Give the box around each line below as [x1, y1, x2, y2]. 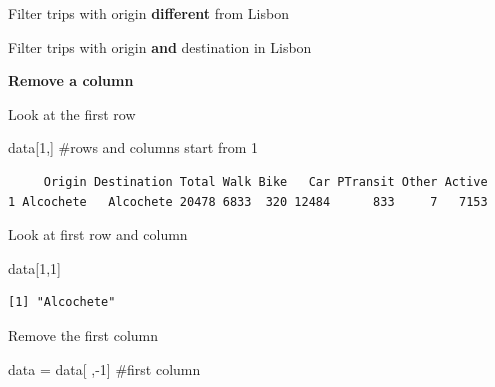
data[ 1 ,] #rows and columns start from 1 [8, 137, 259, 158]
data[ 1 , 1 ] [8, 257, 61, 278]
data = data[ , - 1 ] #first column [8, 358, 201, 379]
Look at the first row [8, 103, 136, 124]
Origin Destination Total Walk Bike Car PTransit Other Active [43, 174, 488, 189]
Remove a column [8, 70, 134, 91]
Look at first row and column [8, 224, 188, 245]
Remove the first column [8, 324, 159, 345]
